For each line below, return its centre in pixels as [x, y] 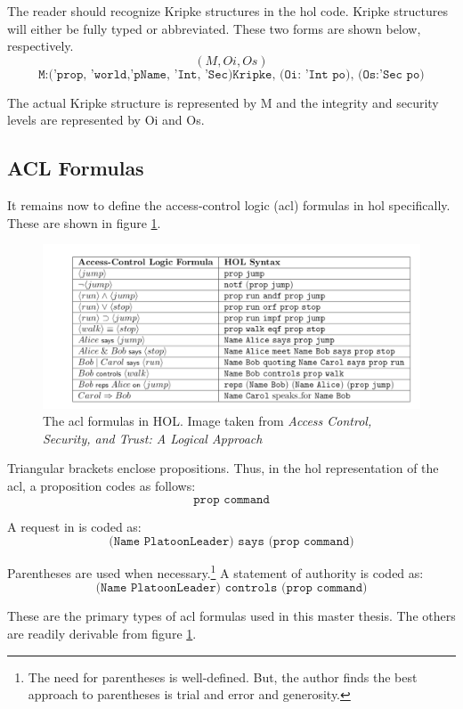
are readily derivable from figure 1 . [102, 634]
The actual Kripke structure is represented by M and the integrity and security [223, 102]
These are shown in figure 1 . [84, 222]
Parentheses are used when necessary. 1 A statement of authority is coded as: [215, 571]
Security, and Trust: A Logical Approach [153, 438]
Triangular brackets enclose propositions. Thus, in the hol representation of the [223, 468]
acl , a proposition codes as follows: [102, 485]
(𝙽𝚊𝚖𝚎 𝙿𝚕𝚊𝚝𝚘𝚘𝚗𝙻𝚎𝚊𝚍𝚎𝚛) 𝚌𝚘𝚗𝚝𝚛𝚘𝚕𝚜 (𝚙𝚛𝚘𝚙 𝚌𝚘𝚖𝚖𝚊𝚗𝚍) [231, 588]
